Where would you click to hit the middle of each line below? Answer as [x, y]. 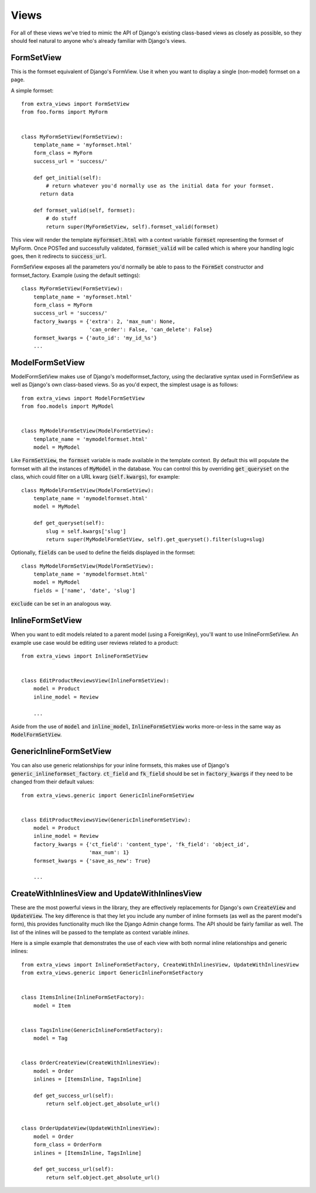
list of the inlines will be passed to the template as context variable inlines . [100, 932]
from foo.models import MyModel [68, 406]
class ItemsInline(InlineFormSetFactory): [83, 997]
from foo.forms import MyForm [65, 112]
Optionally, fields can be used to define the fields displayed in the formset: [103, 552]
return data [57, 194]
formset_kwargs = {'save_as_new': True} [92, 861]
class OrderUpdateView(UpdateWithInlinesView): [91, 1128]
